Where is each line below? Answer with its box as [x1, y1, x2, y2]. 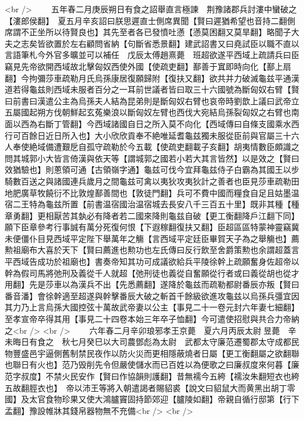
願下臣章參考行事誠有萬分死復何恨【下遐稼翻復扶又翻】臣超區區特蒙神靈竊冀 [5, 221, 299, 233]
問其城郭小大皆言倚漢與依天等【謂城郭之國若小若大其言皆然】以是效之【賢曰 [5, 152, 299, 164]
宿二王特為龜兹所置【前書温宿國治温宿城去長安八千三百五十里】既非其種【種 [5, 198, 299, 210]
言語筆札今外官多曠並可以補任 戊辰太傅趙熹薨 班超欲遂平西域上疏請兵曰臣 [5, 49, 299, 61]
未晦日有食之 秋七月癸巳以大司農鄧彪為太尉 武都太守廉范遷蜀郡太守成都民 [5, 336, 299, 348]
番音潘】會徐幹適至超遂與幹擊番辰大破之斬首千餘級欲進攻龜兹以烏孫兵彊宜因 [5, 289, 299, 302]
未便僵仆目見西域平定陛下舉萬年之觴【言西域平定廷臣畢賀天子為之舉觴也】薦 [5, 232, 299, 244]
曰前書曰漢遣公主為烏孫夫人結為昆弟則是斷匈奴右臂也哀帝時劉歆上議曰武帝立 [5, 94, 299, 107]
